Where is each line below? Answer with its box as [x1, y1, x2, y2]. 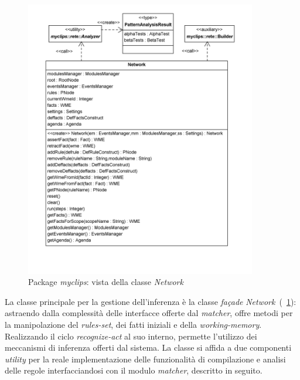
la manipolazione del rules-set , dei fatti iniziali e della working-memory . [5, 318, 262, 330]
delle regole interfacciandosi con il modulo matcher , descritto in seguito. [5, 364, 262, 376]
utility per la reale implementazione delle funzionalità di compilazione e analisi [5, 352, 286, 365]
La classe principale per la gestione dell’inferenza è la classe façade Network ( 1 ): [5, 295, 296, 307]
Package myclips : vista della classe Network [28, 276, 183, 288]
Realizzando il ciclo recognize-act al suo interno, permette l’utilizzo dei [5, 330, 257, 342]
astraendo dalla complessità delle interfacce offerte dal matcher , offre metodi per [5, 307, 293, 319]
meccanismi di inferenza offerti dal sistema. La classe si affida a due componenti [5, 341, 292, 354]
